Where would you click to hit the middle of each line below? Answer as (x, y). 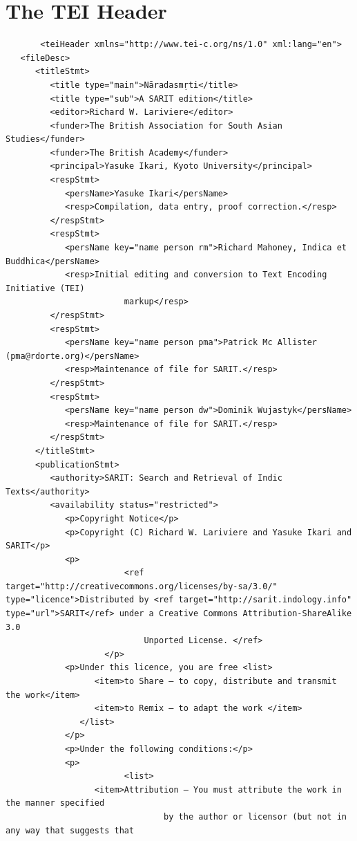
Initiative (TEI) (45, 288)
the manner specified (55, 803)
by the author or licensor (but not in (255, 816)
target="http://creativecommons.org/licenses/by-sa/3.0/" (142, 586)
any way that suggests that (70, 830)
